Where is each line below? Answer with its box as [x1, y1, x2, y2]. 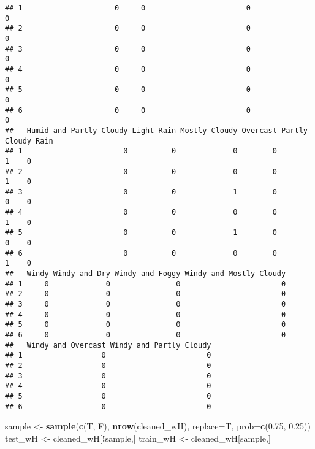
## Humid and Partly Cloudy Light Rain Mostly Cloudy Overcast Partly [5, 126, 308, 135]
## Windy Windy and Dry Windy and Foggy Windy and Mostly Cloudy [5, 269, 286, 278]
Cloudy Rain [5, 136, 53, 145]
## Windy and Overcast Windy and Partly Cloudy [5, 340, 211, 350]
